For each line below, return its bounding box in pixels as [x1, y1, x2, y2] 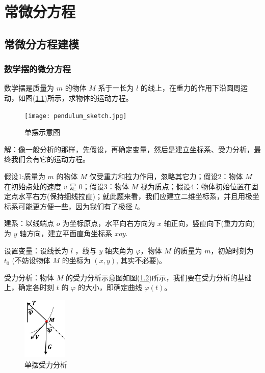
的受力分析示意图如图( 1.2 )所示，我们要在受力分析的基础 [65, 272, 252, 282]
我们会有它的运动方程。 [11, 154, 90, 164]
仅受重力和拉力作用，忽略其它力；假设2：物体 [89, 171, 243, 181]
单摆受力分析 [24, 359, 67, 369]
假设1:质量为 [4, 171, 45, 181]
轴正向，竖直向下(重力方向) [164, 218, 255, 228]
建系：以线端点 [4, 218, 54, 228]
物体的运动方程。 [75, 92, 133, 103]
